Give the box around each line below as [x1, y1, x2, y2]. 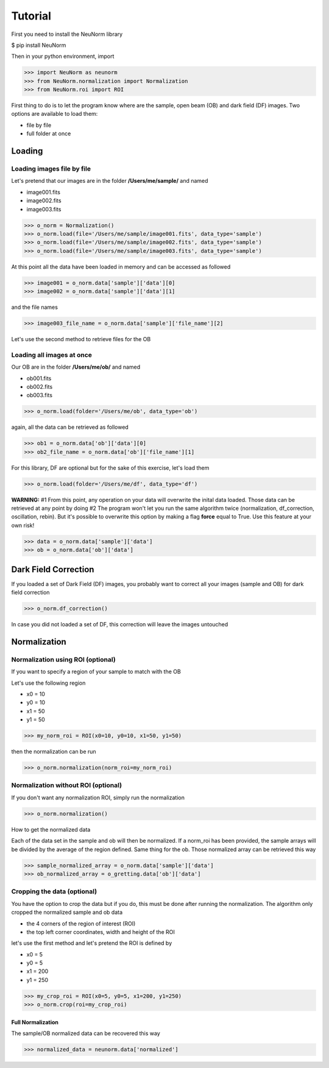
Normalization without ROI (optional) [11, 781, 122, 790]
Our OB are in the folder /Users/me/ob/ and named [11, 363, 141, 371]
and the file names [11, 303, 58, 311]
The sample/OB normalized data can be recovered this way [11, 1030, 161, 1037]
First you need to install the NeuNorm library [11, 30, 123, 38]
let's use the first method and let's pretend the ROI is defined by [11, 939, 172, 947]
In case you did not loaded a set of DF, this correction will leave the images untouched [11, 621, 228, 628]
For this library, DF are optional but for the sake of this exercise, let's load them [11, 464, 210, 472]
